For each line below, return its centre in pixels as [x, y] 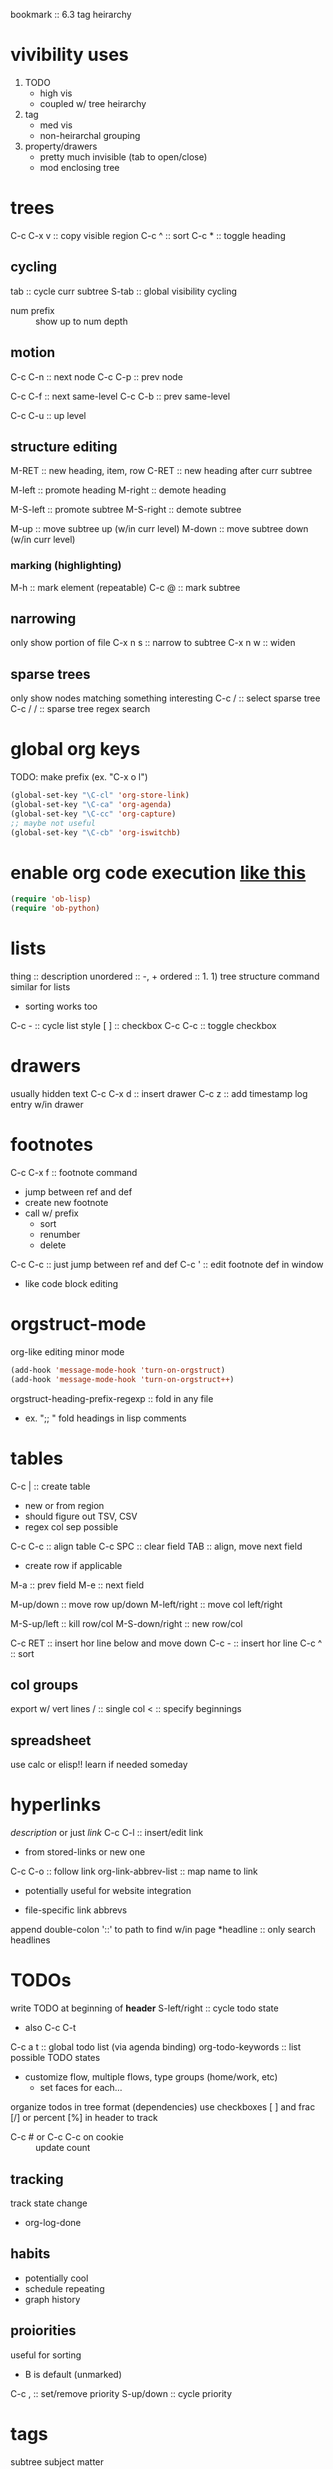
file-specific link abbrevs [76, 1910]
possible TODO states [55, 2058]
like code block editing [71, 1284]
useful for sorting [46, 2355]
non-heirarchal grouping [90, 135]
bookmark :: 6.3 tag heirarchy [71, 14]
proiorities [43, 2330]
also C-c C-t [50, 2028]
